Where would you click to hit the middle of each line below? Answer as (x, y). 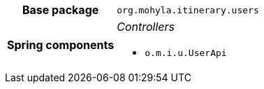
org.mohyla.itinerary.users (188, 10)
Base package (60, 10)
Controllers (146, 27)
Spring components (61, 44)
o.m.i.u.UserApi (186, 53)
